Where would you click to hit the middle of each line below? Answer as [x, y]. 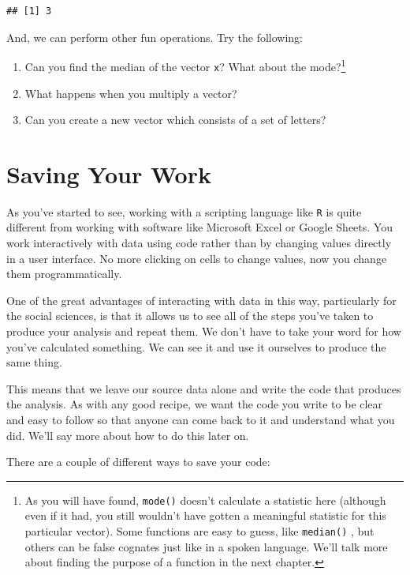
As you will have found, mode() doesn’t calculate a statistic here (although [205, 500]
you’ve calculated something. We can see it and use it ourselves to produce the [196, 346]
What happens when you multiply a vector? [131, 93]
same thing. [34, 362]
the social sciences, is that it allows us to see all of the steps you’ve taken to [190, 316]
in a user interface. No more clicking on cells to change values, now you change [197, 258]
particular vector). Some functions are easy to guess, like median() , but [199, 531]
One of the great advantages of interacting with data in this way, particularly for [201, 300]
